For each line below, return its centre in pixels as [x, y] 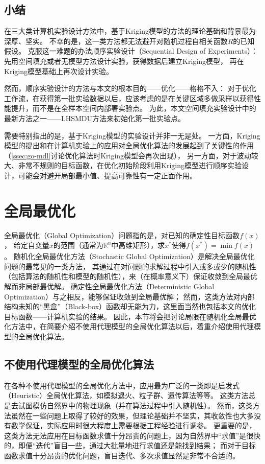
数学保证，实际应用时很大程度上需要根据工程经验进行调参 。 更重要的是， [134, 425]
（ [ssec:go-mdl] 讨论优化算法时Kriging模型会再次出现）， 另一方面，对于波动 [128, 155]
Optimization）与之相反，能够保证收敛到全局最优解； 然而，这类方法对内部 [129, 296]
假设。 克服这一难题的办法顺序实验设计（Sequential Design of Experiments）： [131, 51]
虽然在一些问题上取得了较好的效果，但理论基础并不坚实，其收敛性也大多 [132, 415]
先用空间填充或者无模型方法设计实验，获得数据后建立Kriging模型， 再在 [124, 61]
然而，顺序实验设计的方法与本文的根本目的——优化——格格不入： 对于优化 [130, 88]
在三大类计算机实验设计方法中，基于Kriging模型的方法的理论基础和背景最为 [130, 31]
